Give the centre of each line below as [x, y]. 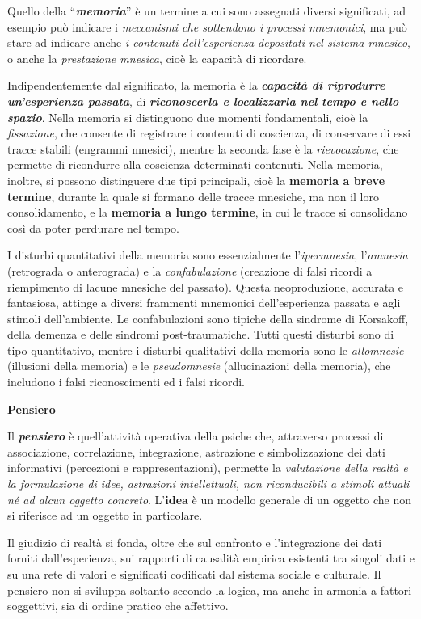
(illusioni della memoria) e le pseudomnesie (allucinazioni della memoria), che [199, 366]
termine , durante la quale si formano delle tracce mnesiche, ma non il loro [193, 196]
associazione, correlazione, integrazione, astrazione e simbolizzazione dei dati [196, 451]
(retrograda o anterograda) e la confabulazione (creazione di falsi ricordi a [190, 270]
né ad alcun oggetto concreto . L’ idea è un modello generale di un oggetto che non [210, 499]
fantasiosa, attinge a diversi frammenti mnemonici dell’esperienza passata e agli [204, 303]
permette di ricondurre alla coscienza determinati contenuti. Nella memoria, [195, 164]
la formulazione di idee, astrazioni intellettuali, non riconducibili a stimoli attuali [208, 484]
